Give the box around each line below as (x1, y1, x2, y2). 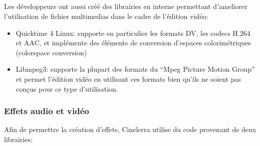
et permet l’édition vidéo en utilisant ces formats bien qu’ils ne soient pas (16, 73, 241, 84)
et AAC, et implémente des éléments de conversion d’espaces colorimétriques (16, 37, 251, 48)
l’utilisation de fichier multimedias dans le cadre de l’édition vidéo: (4, 10, 208, 21)
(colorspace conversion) (16, 47, 87, 57)
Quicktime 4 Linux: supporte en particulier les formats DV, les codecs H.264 (16, 27, 250, 38)
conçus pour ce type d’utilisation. (16, 83, 118, 94)
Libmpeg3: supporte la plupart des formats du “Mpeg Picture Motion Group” (16, 64, 255, 74)
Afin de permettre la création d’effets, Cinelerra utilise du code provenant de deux (4, 124, 256, 135)
